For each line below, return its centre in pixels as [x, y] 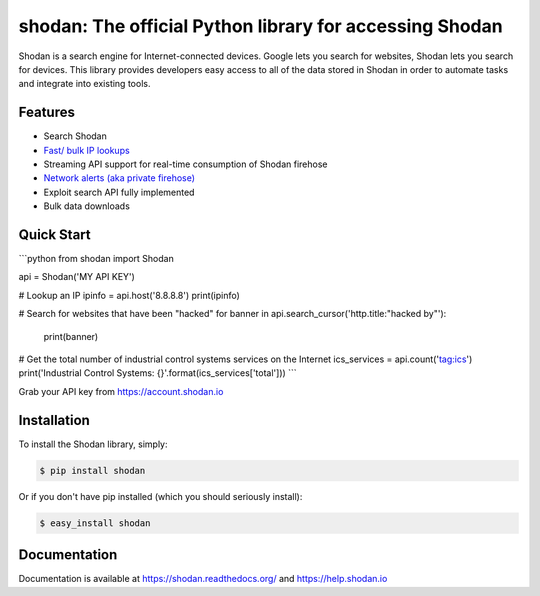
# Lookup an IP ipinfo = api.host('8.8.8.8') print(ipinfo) [129, 295]
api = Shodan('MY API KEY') [76, 277]
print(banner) [71, 336]
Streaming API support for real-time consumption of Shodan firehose [186, 164]
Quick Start [54, 234]
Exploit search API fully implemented [119, 192]
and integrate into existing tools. [84, 84]
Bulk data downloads [86, 206]
